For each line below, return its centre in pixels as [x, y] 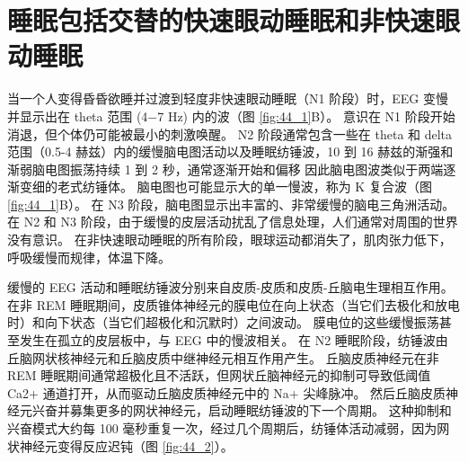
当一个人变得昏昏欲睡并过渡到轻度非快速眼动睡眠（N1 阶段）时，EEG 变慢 [228, 98]
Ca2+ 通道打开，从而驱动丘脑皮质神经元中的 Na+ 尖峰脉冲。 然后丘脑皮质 [227, 392]
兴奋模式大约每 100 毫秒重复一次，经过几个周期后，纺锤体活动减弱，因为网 [229, 428]
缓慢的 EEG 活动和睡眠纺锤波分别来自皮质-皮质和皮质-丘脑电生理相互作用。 [230, 287]
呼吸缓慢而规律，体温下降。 [89, 257]
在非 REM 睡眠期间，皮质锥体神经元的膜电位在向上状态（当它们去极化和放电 [234, 304]
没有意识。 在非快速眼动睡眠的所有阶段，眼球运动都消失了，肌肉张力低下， [230, 240]
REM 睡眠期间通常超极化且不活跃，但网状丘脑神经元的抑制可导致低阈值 [219, 375]
